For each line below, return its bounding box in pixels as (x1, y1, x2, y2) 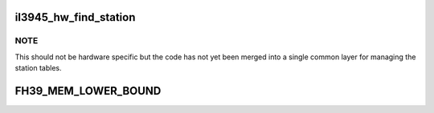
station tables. (14, 63, 62, 73)
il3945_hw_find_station (14, 10, 136, 24)
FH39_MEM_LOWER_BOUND (14, 84, 162, 98)
